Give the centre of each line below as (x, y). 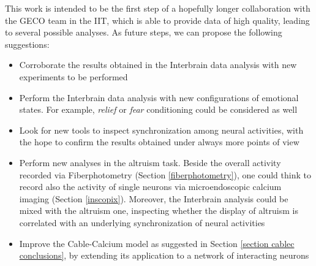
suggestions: (27, 44)
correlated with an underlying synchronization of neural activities (142, 222)
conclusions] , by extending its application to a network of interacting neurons (164, 255)
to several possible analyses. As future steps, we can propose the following (144, 32)
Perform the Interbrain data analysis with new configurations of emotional (159, 97)
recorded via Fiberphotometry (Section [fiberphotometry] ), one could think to (165, 174)
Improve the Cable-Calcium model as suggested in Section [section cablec (157, 243)
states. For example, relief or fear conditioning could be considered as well (158, 109)
